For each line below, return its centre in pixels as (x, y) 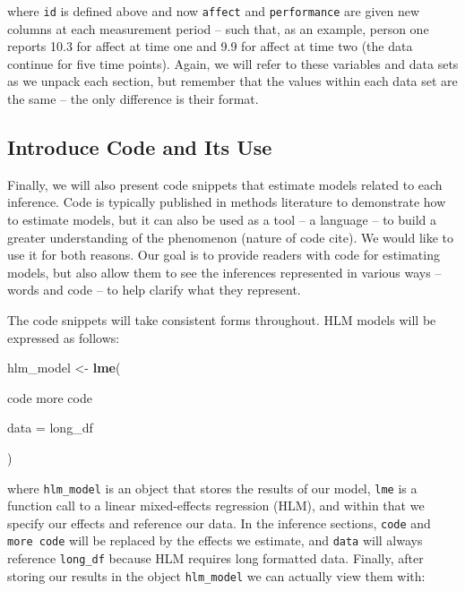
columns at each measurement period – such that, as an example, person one (218, 28)
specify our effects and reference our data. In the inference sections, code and (219, 522)
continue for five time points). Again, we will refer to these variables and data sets (233, 63)
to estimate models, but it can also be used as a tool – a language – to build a (222, 220)
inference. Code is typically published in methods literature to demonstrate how (227, 202)
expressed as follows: (64, 337)
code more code (50, 397)
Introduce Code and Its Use (140, 147)
